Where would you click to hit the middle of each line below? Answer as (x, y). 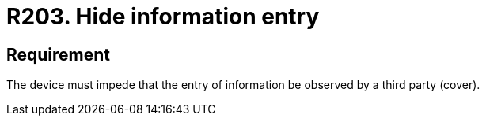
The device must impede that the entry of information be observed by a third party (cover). (243, 85)
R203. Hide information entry (163, 17)
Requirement (59, 54)
